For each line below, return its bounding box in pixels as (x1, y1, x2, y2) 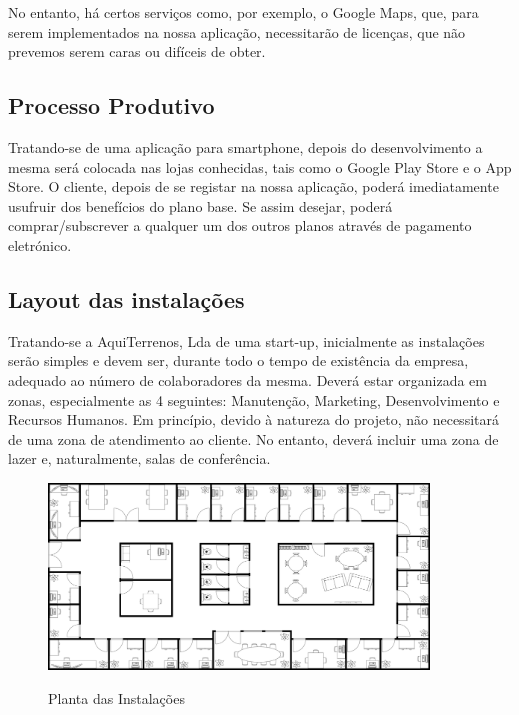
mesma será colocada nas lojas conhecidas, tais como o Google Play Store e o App (8, 156, 512, 177)
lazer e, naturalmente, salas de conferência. (8, 448, 271, 469)
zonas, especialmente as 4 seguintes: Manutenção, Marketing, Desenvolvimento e (8, 389, 500, 410)
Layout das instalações (8, 283, 245, 314)
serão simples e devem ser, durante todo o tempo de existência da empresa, (8, 350, 469, 371)
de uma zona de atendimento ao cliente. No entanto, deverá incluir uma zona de (8, 428, 499, 449)
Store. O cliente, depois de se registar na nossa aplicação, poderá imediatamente (8, 176, 499, 197)
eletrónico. (8, 234, 72, 255)
